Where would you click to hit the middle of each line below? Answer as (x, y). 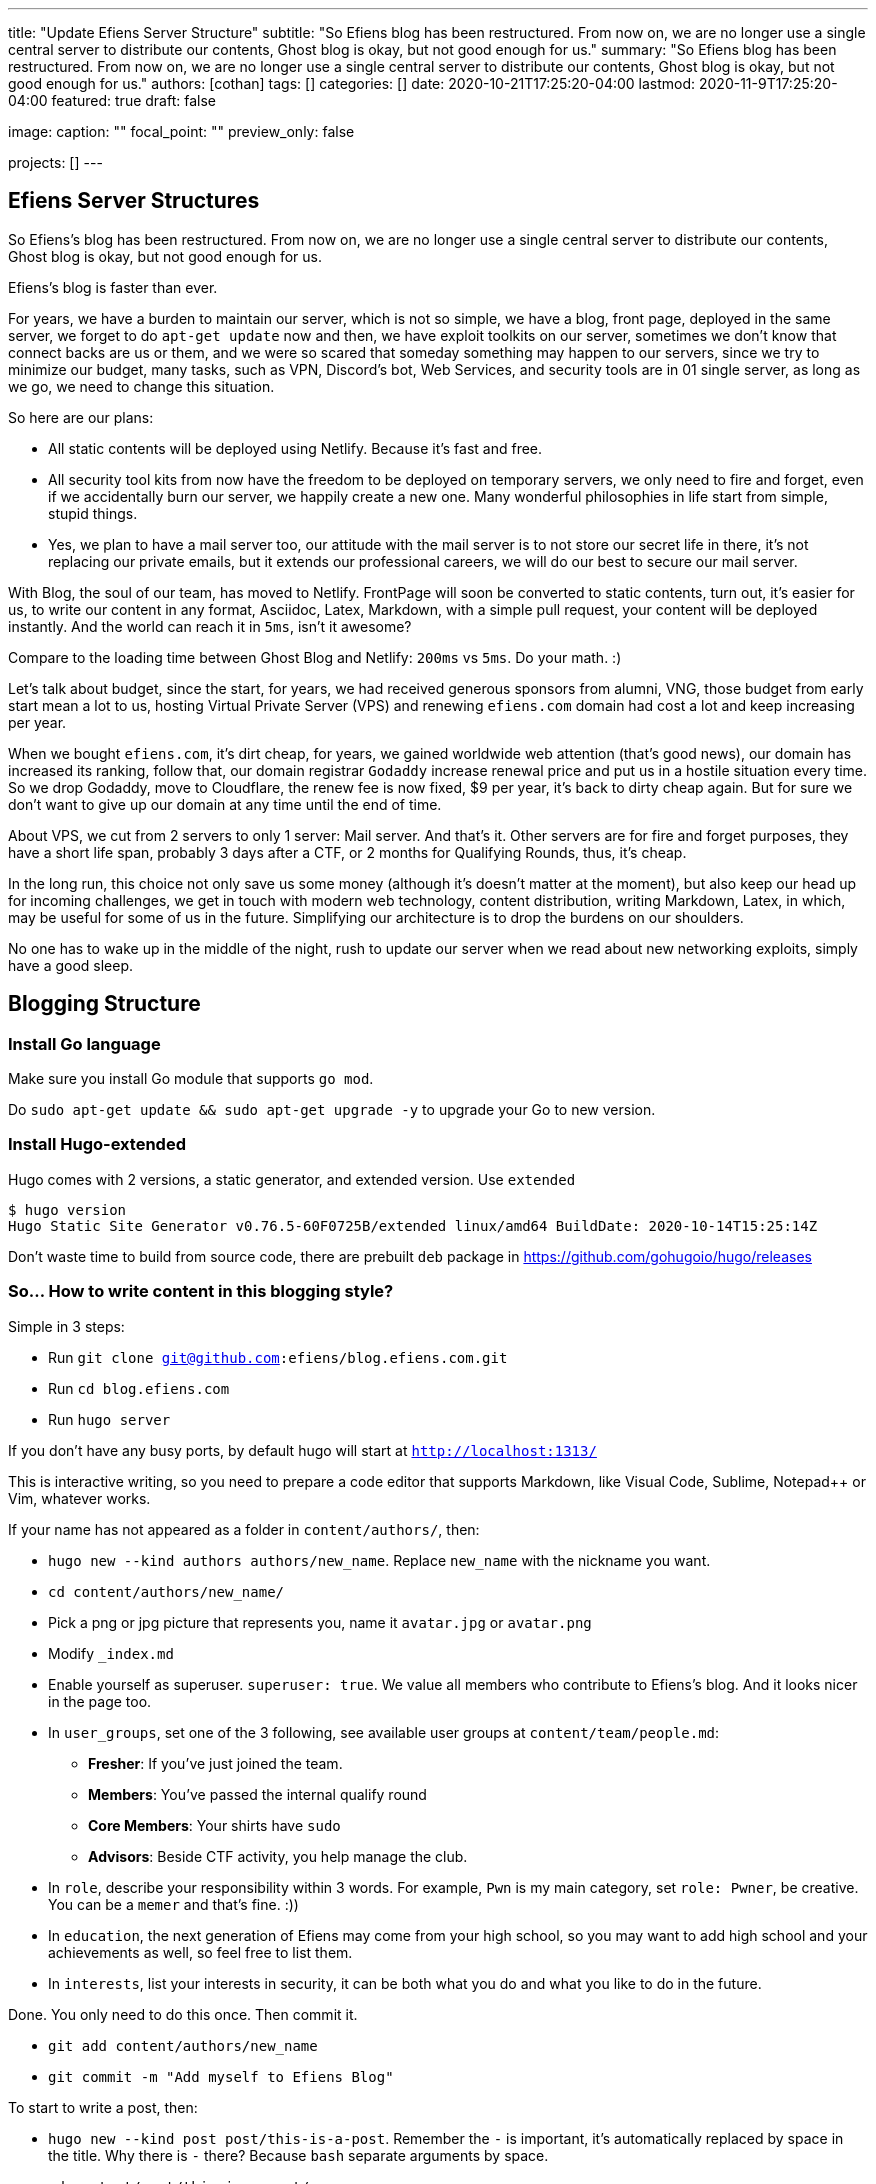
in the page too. (100, 1701)
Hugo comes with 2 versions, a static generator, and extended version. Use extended (292, 1179)
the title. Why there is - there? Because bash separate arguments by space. (298, 2155)
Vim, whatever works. (79, 1498)
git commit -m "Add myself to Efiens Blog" (221, 2076)
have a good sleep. (71, 965)
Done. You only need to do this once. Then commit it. (183, 2014)
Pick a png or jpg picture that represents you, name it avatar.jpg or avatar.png (320, 1622)
